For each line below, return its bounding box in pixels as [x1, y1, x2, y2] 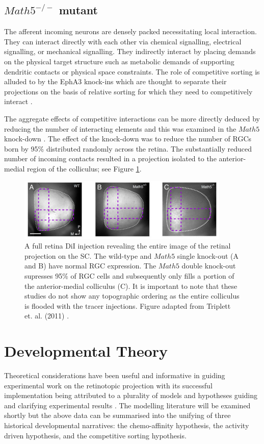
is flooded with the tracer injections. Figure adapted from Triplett [24, 300, 231, 311]
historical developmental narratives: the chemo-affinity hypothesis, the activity [4, 420, 249, 430]
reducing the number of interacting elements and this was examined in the [4, 123, 236, 134]
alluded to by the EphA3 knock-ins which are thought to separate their [4, 76, 227, 87]
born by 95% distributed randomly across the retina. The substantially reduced [4, 143, 252, 154]
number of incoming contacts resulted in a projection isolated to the [4, 153, 217, 164]
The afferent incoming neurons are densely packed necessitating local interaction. [4, 26, 257, 37]
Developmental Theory [4, 340, 168, 361]
